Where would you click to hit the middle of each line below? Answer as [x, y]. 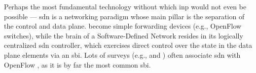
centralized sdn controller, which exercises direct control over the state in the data [128, 45]
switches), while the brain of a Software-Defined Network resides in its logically [124, 35]
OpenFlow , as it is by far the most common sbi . [77, 64]
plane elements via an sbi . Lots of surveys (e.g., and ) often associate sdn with [122, 55]
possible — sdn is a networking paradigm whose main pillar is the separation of [124, 16]
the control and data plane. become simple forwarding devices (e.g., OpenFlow [123, 26]
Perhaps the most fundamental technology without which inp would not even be [125, 6]
